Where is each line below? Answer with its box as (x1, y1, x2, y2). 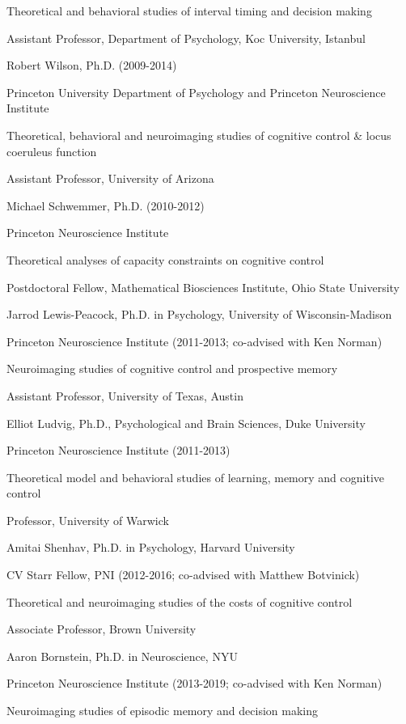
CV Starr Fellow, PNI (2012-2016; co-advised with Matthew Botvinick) (6, 566, 360, 583)
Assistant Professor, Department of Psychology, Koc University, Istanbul (6, 29, 366, 46)
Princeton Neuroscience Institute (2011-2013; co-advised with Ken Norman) (6, 332, 383, 349)
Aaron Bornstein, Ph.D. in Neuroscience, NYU (6, 647, 238, 664)
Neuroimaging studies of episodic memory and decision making (6, 702, 318, 719)
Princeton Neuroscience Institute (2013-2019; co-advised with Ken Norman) (6, 675, 383, 692)
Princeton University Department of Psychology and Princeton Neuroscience (6, 83, 386, 100)
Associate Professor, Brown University (6, 620, 197, 637)
